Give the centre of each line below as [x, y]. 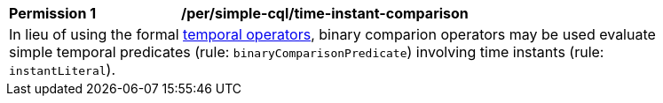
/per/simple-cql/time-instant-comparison [325, 13]
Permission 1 [53, 13]
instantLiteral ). [63, 70]
